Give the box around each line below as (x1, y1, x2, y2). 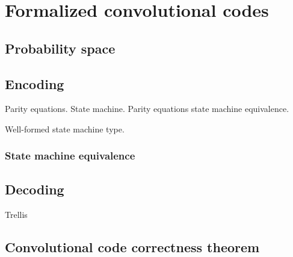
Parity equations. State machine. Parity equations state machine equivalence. (5, 102, 289, 115)
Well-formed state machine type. (5, 122, 125, 135)
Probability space (5, 39, 116, 57)
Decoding (5, 179, 64, 198)
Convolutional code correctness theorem (5, 237, 260, 256)
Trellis (5, 208, 28, 220)
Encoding (5, 74, 64, 93)
